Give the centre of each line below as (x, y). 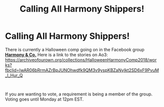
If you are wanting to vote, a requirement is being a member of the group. (79, 94)
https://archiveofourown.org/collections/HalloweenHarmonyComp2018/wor (81, 60)
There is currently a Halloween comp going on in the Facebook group (75, 49)
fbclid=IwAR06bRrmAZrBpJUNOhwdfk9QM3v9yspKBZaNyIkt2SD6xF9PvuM (82, 70)
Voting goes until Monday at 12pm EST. (44, 99)
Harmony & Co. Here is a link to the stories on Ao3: (57, 55)
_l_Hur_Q (14, 75)
